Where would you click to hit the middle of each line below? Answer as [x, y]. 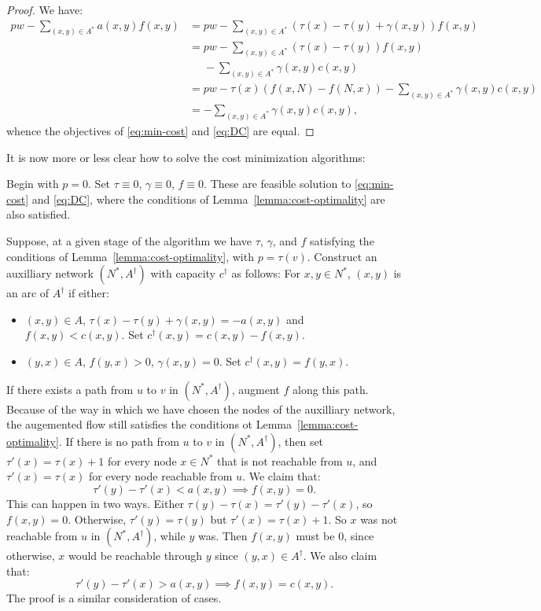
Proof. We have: [45, 9]
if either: [89, 293]
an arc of [28, 293]
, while [169, 536]
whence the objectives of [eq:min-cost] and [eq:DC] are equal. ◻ [160, 131]
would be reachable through [135, 556]
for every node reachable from [160, 476]
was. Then [223, 536]
